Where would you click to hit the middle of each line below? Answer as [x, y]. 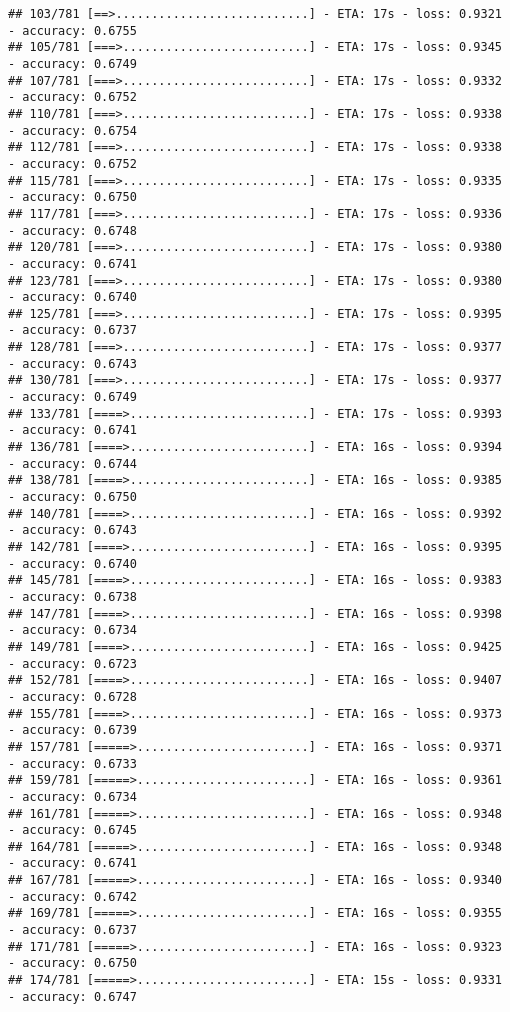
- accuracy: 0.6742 [72, 896]
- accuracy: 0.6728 [72, 696]
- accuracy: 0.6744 [72, 463]
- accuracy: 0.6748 [72, 230]
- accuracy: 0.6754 [72, 130]
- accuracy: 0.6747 [72, 996]
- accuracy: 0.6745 [72, 830]
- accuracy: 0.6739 [72, 730]
